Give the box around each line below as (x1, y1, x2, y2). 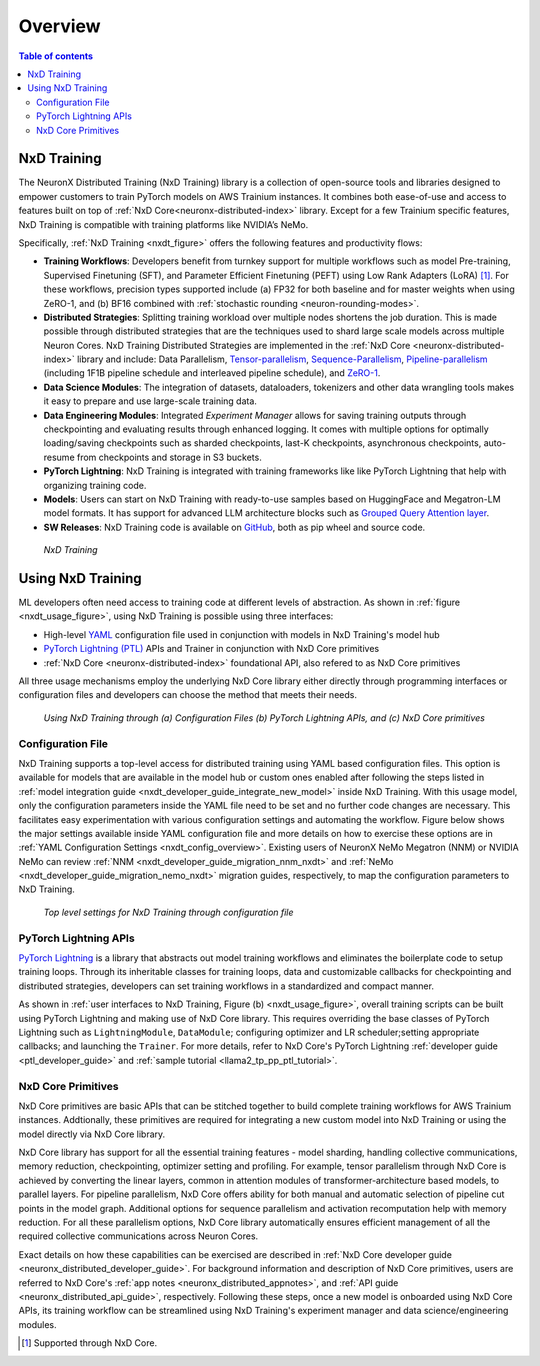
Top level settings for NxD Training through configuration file (43, 906, 294, 918)
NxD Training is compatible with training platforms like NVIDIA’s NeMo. (18, 218, 309, 230)
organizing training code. (43, 479, 147, 491)
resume (43, 451, 75, 463)
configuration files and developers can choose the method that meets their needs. (18, 689, 357, 701)
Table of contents (18, 50, 94, 62)
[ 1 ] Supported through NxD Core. (21, 1337, 158, 1349)
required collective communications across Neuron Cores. (18, 1230, 259, 1242)
